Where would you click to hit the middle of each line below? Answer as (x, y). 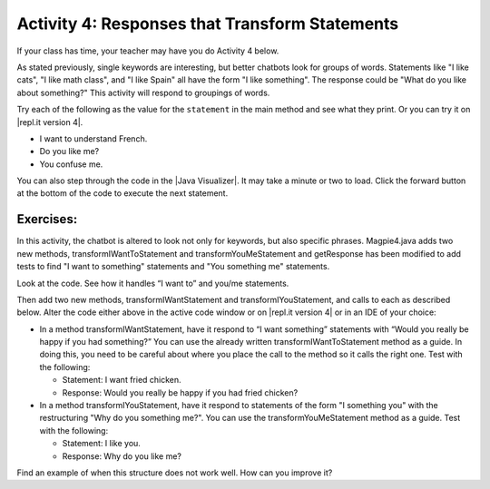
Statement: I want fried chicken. (122, 380)
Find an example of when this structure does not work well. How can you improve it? (175, 473)
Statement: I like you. (101, 444)
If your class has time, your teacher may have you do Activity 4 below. (148, 51)
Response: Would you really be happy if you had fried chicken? (180, 392)
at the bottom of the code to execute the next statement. (122, 193)
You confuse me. (71, 164)
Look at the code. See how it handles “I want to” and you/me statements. (153, 283)
